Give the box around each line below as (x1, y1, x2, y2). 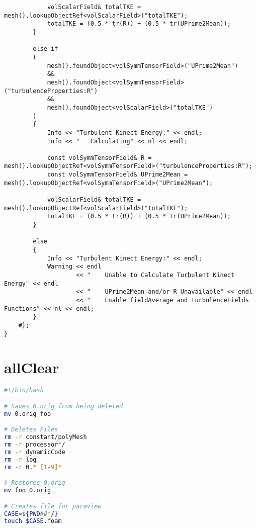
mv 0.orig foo (4, 410, 51, 417)
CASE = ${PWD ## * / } (4, 510, 58, 517)
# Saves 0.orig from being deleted (4, 402, 123, 410)
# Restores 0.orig (4, 479, 65, 487)
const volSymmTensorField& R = (47, 154, 152, 161)
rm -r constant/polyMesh (4, 433, 87, 441)
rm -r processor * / (4, 441, 65, 449)
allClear (4, 357, 59, 378)
